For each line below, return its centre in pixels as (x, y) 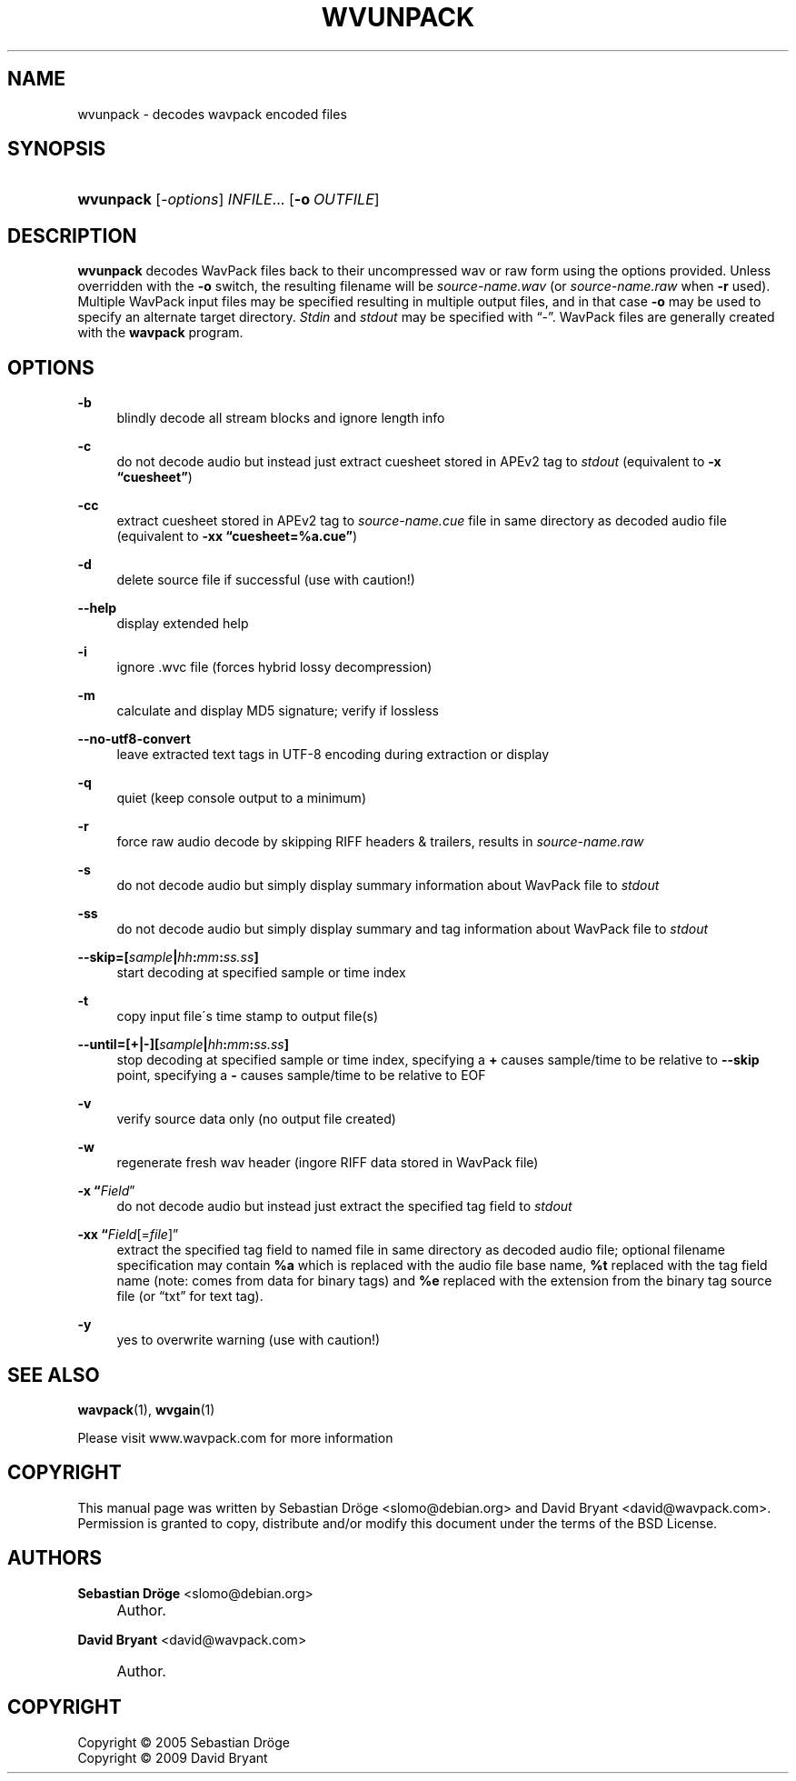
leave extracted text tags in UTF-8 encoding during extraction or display (333, 755)
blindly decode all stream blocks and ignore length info (281, 418)
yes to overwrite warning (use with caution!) (249, 1340)
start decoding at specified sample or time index (261, 973)
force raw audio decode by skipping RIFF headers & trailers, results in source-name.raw (380, 842)
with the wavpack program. (160, 333)
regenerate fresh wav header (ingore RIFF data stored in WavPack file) (328, 1163)
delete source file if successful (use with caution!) (266, 580)
